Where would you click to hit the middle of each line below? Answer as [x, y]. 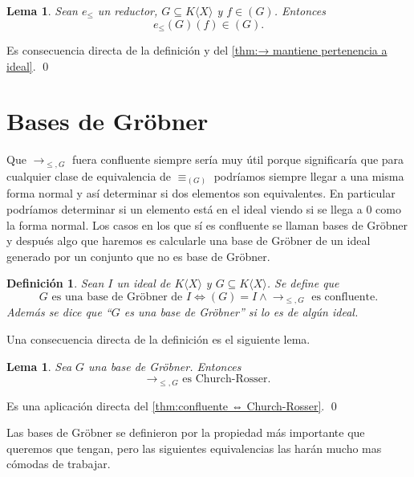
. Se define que [303, 283]
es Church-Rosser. [227, 379]
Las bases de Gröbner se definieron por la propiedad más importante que [186, 432]
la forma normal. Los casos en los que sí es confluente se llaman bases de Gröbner [207, 224]
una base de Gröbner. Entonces [165, 366]
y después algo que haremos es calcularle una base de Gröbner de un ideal [189, 241]
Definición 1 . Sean [55, 283]
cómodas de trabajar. [59, 464]
